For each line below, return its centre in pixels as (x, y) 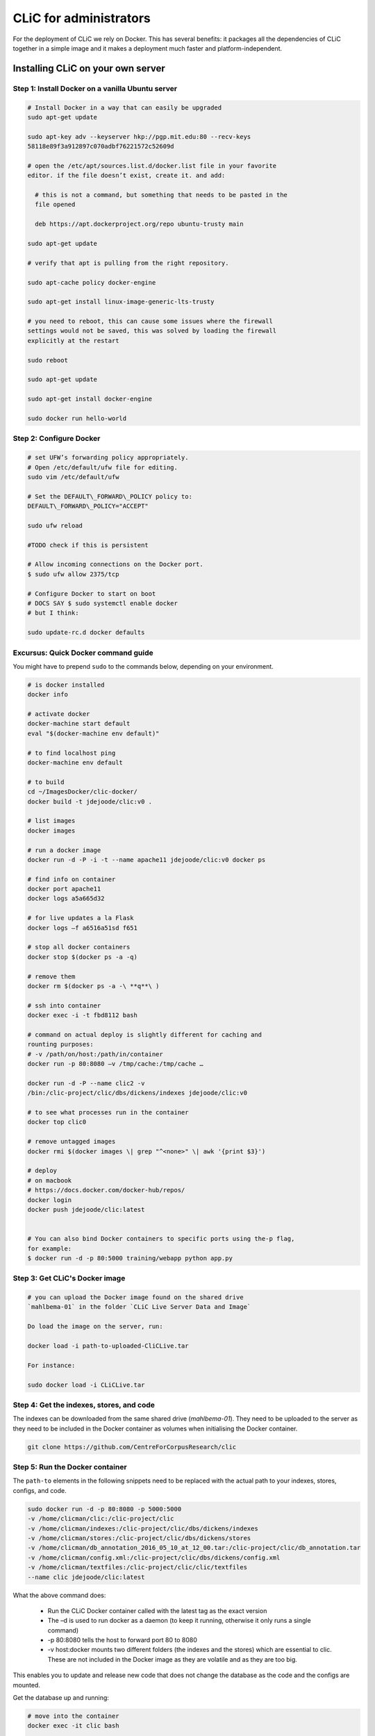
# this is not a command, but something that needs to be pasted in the (161, 195)
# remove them (51, 976)
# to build (46, 782)
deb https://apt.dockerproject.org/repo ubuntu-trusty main (139, 224)
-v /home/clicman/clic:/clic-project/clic (101, 1519)
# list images (51, 821)
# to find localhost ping (72, 753)
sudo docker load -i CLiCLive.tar (86, 1385)
